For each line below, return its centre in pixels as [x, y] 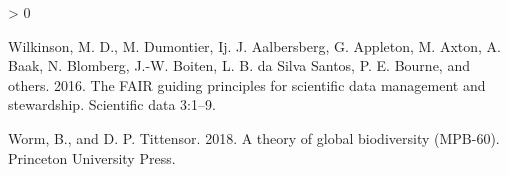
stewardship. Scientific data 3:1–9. [112, 104]
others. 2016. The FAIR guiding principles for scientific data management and [247, 84]
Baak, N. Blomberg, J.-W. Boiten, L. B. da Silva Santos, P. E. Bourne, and [239, 65]
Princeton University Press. [92, 157]
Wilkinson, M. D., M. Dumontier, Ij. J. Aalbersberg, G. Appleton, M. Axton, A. [254, 45]
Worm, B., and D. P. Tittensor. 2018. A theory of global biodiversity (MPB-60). [254, 137]
